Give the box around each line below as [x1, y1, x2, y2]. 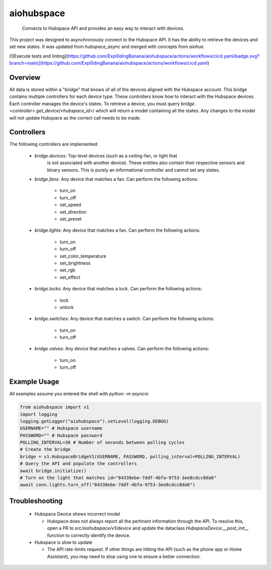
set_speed [59, 202, 82, 208]
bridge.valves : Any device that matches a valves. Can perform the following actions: [34, 346, 210, 352]
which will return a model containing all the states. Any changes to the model [96, 108, 255, 114]
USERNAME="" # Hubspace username [20, 426, 103, 431]
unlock [59, 304, 74, 310]
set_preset [59, 216, 82, 222]
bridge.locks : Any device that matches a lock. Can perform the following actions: [34, 286, 202, 292]
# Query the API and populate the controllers [20, 461, 137, 467]
